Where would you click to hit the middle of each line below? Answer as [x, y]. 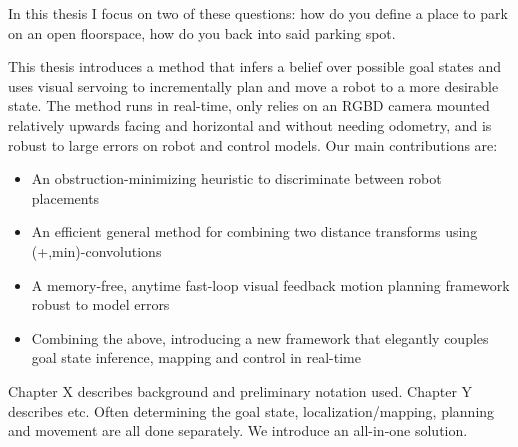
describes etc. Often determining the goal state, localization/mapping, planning [251, 410]
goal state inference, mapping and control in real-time [196, 357]
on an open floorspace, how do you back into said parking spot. [202, 32]
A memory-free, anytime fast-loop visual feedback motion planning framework [270, 284]
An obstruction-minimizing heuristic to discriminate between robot [236, 178]
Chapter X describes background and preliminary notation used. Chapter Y [240, 390]
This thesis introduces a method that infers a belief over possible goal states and [255, 66]
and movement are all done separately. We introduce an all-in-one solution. [238, 430]
